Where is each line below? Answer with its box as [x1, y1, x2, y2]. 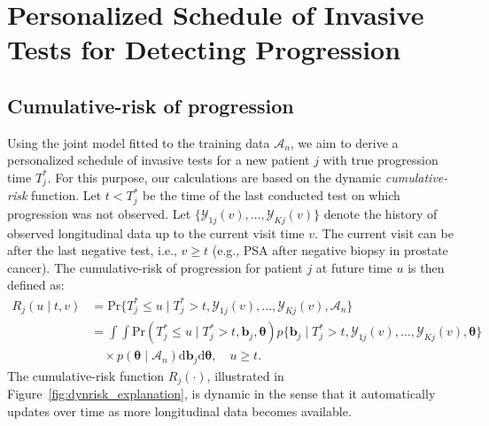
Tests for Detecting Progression [7, 31, 401, 67]
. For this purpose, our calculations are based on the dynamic [47, 167, 382, 186]
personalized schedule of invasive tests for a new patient [7, 151, 310, 169]
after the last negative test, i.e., [7, 241, 177, 259]
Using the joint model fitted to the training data [7, 133, 270, 151]
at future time [315, 258, 392, 276]
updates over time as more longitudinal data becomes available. [7, 401, 352, 420]
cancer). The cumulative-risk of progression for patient [7, 258, 303, 276]
